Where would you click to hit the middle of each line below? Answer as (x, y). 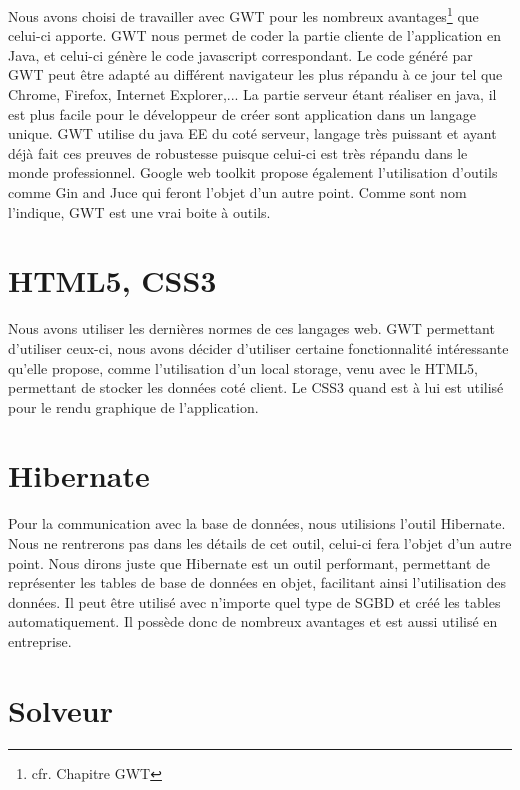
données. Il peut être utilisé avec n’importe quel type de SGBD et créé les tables (254, 601)
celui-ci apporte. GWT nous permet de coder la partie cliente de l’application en (255, 35)
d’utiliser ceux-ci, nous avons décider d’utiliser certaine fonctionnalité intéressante (258, 347)
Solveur (60, 709)
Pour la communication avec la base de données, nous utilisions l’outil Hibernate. (257, 523)
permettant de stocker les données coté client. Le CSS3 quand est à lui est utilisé (256, 387)
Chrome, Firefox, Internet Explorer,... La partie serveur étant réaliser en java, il (252, 94)
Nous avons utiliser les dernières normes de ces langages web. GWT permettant (251, 328)
